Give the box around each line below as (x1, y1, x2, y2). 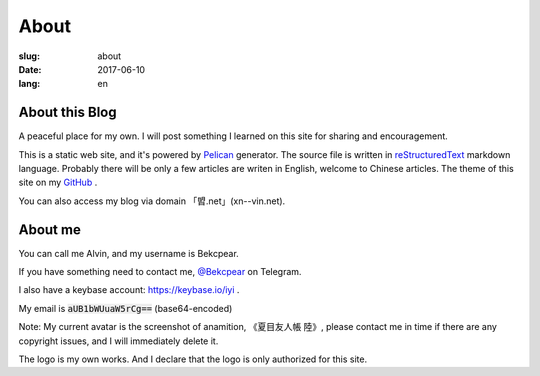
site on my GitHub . (18, 176, 98, 189)
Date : (18, 63, 42, 75)
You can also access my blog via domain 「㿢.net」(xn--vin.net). (18, 195, 286, 207)
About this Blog (18, 104, 117, 121)
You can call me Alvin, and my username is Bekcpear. (18, 247, 239, 259)
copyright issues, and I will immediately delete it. (18, 335, 219, 347)
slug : (18, 50, 40, 62)
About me (18, 221, 82, 238)
